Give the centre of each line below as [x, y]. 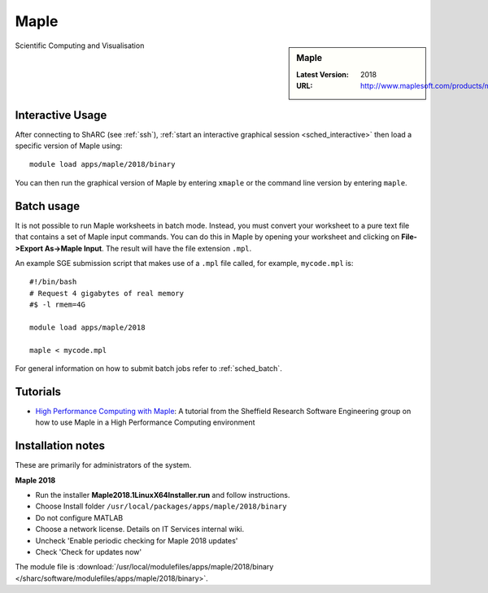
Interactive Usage [61, 115]
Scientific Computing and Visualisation [80, 46]
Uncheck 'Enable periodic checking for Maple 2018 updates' [137, 540]
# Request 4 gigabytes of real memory [107, 293]
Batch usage [48, 206]
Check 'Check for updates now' [89, 552]
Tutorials [38, 392]
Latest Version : [322, 74]
